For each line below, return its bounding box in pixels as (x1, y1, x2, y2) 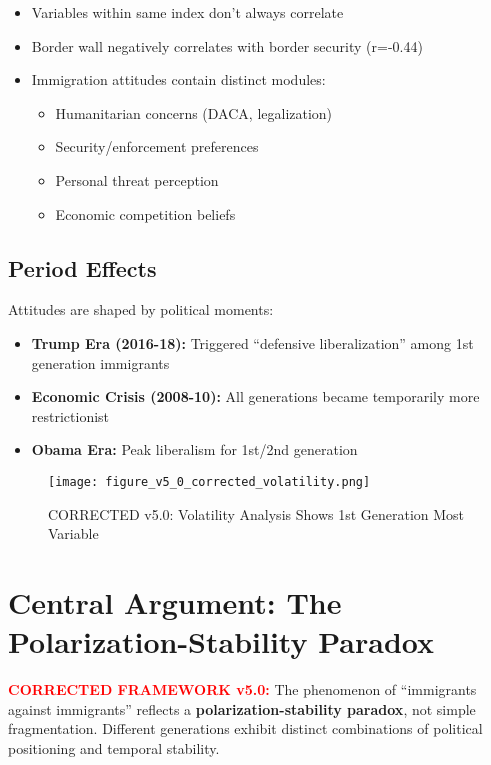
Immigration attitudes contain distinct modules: (31, 69, 326, 90)
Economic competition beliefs (55, 203, 236, 224)
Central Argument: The (8, 581, 342, 622)
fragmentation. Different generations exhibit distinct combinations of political (8, 718, 483, 739)
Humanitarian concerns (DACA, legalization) (55, 102, 333, 123)
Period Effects (8, 252, 157, 283)
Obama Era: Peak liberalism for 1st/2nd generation (31, 439, 358, 460)
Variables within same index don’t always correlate (31, 2, 344, 22)
